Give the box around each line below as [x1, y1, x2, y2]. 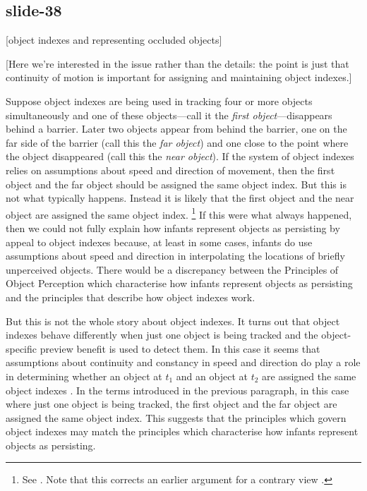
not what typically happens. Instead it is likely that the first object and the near [6, 190, 354, 205]
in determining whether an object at [6, 368, 162, 383]
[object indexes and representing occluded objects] [6, 32, 222, 47]
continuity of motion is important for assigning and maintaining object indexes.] [6, 70, 352, 85]
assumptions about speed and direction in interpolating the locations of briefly [6, 248, 345, 263]
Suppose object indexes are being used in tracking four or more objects [6, 93, 313, 108]
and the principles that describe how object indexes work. [6, 289, 255, 304]
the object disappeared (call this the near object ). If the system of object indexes [6, 149, 354, 164]
